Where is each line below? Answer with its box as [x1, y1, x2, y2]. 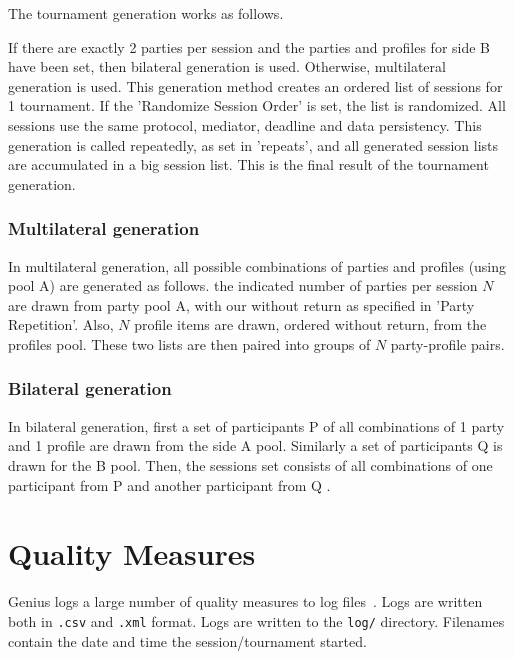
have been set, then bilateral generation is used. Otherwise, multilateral [8, 56, 446, 77]
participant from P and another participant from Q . [8, 474, 331, 495]
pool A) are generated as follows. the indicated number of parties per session [8, 275, 478, 296]
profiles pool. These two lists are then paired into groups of [8, 333, 371, 354]
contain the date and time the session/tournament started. [8, 630, 367, 651]
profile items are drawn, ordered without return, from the [134, 314, 487, 335]
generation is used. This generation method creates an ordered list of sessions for [8, 75, 503, 96]
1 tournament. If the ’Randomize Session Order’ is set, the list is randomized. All [8, 95, 506, 116]
